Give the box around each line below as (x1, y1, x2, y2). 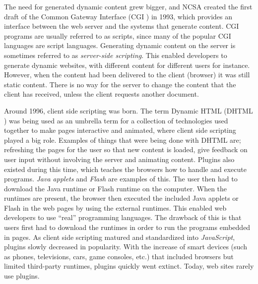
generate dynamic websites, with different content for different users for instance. (4, 59, 250, 70)
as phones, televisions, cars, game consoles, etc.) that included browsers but (4, 251, 234, 261)
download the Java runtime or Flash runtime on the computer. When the (4, 183, 227, 193)
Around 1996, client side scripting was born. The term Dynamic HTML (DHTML (4, 105, 253, 115)
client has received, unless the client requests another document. (4, 89, 199, 99)
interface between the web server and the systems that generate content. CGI (4, 21, 239, 31)
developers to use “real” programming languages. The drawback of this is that (4, 212, 242, 223)
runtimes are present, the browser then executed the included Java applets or (4, 193, 239, 203)
